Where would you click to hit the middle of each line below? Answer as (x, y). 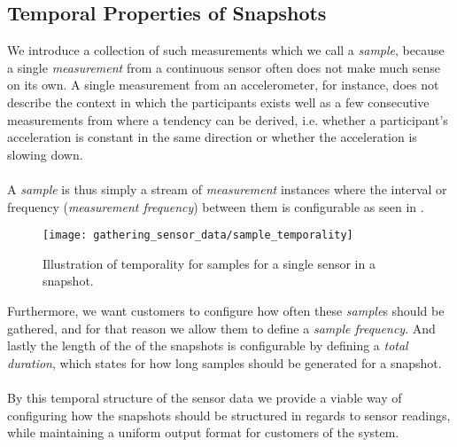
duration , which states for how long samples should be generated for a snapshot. (225, 362)
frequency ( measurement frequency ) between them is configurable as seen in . (216, 206)
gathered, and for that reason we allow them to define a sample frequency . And (221, 328)
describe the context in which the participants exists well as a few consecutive (218, 102)
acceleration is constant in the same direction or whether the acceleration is (212, 137)
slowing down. (45, 154)
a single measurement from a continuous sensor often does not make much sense (224, 67)
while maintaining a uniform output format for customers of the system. (203, 432)
